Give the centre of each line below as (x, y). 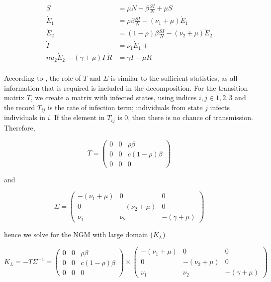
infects (220, 107)
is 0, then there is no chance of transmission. (185, 117)
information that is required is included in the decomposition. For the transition (126, 87)
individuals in (25, 117)
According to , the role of (43, 78)
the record (20, 107)
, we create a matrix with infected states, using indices (114, 97)
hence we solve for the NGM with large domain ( (79, 234)
